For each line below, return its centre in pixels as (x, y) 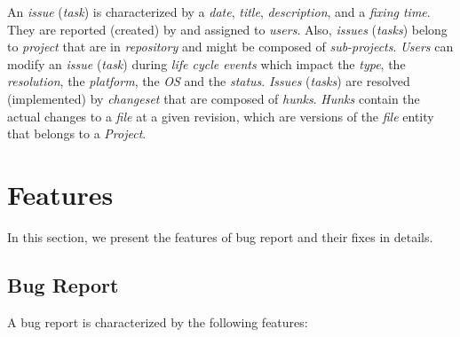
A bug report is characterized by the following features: (158, 321)
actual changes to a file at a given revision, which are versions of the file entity (221, 116)
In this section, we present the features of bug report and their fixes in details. (220, 236)
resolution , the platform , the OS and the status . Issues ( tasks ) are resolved (209, 81)
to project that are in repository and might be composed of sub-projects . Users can (230, 47)
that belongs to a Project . (77, 133)
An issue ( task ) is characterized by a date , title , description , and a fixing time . (219, 12)
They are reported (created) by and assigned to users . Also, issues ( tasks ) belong (227, 29)
